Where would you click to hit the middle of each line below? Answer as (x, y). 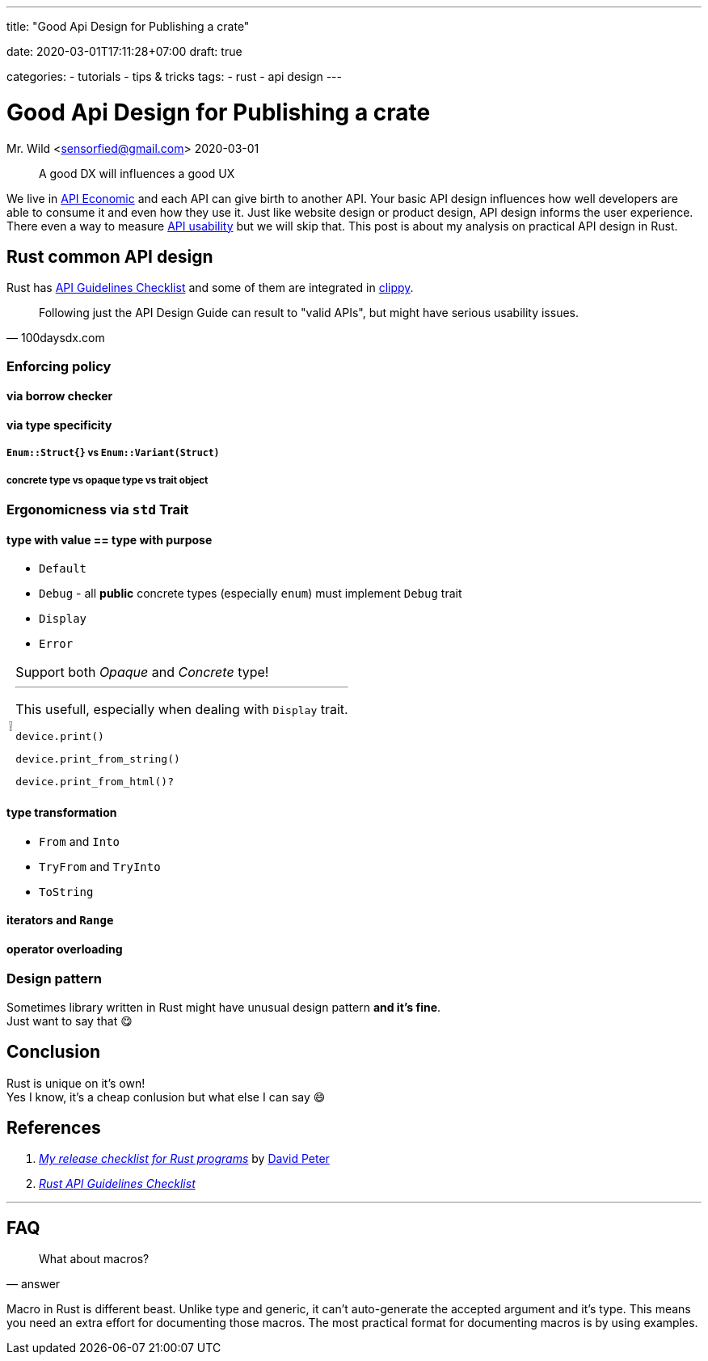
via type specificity (59, 425)
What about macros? (94, 1259)
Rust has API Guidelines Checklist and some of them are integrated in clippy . (210, 288)
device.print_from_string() (98, 759)
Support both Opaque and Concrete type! (142, 672)
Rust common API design (110, 256)
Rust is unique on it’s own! (76, 1083)
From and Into (80, 841)
